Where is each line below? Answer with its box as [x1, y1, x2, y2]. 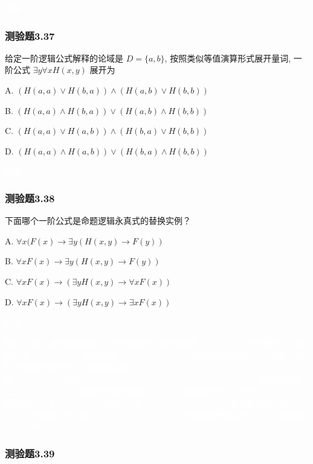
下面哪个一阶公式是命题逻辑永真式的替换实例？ [5, 214, 191, 227]
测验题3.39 [5, 445, 55, 460]
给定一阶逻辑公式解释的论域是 [5, 51, 123, 64]
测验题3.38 [5, 190, 55, 205]
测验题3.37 [5, 28, 55, 43]
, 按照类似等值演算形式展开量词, [164, 51, 291, 64]
